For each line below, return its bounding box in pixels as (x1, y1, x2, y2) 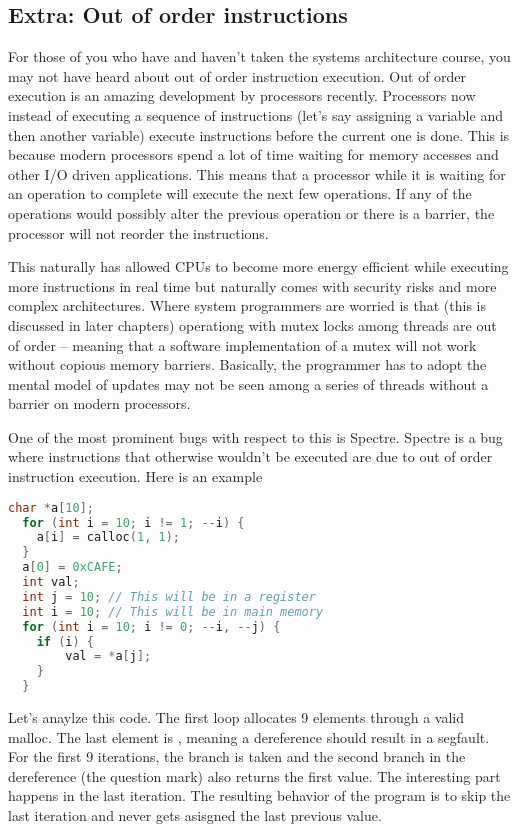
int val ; (22, 575, 80, 590)
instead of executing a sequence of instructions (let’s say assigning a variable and (8, 104, 503, 125)
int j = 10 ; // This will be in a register (22, 589, 316, 604)
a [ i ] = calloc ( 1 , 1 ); (36, 530, 180, 545)
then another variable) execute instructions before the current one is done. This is (8, 124, 510, 145)
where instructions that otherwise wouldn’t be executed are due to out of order (8, 446, 493, 467)
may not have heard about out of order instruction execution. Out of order (8, 65, 467, 86)
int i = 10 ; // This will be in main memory (22, 604, 324, 619)
